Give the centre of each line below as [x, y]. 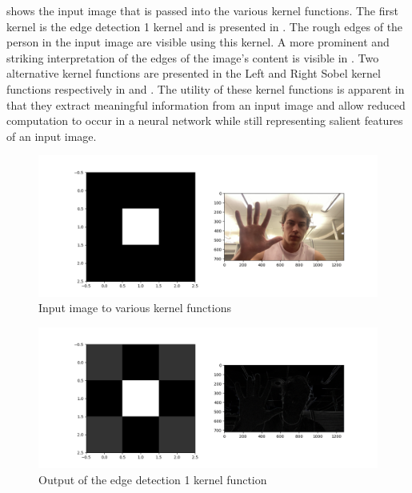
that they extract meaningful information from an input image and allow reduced [206, 104]
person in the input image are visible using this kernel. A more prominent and [198, 42]
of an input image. [52, 136]
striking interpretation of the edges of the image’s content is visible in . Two [193, 57]
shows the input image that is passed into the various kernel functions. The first [202, 10]
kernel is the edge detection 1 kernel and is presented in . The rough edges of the [205, 26]
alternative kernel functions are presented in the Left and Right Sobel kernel [194, 73]
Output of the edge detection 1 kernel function [153, 479]
